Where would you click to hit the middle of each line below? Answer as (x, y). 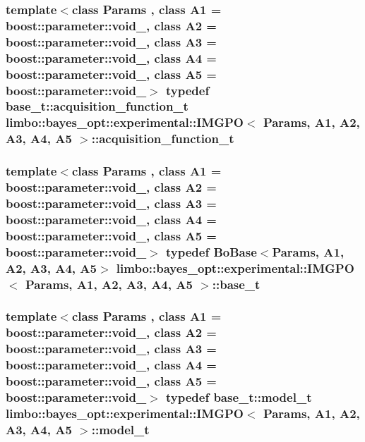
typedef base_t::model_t (239, 397)
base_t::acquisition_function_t (97, 106)
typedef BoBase (211, 251)
